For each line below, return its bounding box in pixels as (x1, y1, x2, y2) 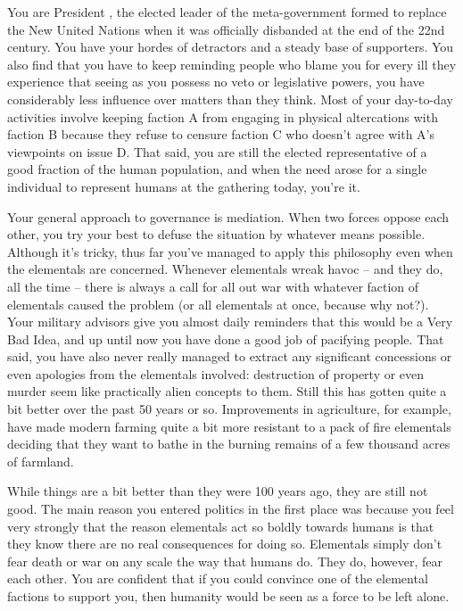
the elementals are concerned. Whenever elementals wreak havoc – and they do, (7, 260, 443, 278)
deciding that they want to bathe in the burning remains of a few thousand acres (7, 434, 451, 453)
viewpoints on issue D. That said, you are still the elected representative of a (7, 142, 427, 161)
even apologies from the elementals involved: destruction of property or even (7, 364, 425, 383)
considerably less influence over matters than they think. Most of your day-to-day (7, 89, 453, 108)
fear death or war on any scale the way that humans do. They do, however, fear (7, 551, 442, 570)
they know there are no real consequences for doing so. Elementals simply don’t (7, 534, 442, 553)
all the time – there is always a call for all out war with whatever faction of (7, 277, 419, 295)
